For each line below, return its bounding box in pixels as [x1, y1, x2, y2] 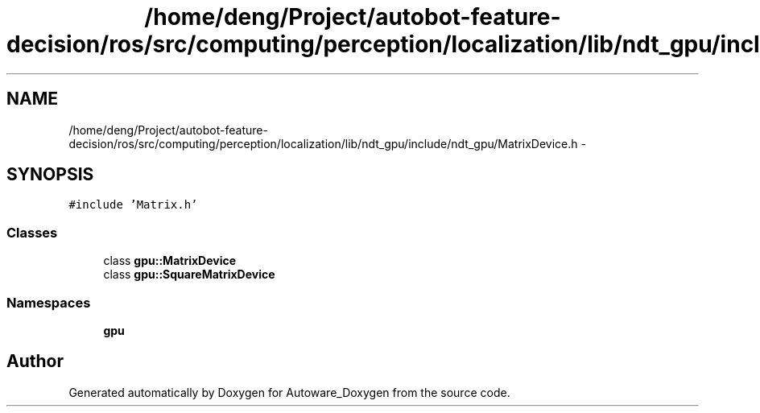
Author [6, 351, 64, 372]
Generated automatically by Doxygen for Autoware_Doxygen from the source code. [68, 385, 510, 399]
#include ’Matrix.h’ [68, 198, 198, 212]
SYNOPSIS [6, 164, 94, 185]
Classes [6, 224, 58, 241]
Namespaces [6, 294, 91, 311]
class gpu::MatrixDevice [103, 254, 237, 268]
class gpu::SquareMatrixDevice [103, 267, 275, 282]
